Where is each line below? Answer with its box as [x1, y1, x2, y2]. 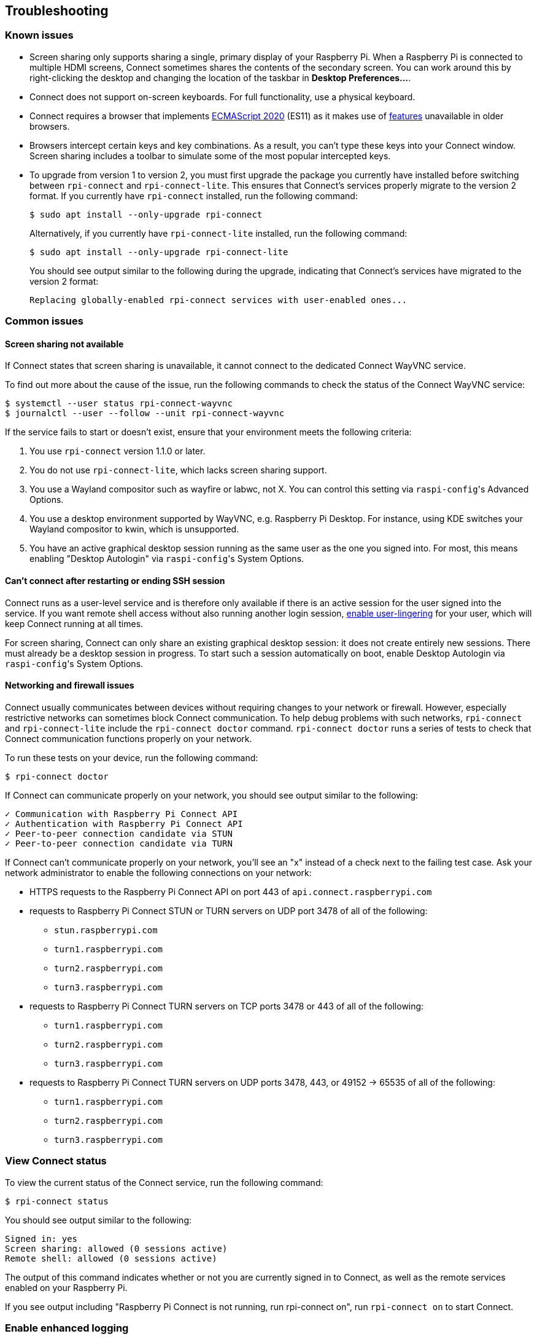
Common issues [5, 315, 83, 328]
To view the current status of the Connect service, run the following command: [5, 1177, 323, 1188]
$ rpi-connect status [5, 1196, 109, 1206]
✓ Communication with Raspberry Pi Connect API [5, 808, 238, 819]
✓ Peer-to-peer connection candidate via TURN [5, 838, 233, 848]
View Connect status [5, 1155, 107, 1167]
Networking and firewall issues [5, 680, 134, 691]
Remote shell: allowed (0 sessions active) [5, 1253, 217, 1263]
